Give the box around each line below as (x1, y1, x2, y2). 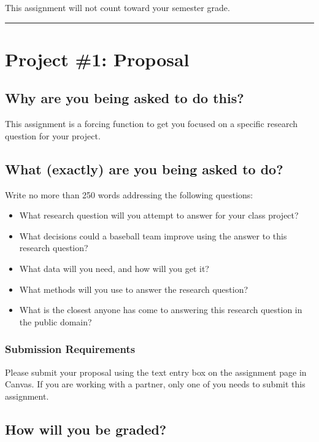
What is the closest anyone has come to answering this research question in (19, 303, 302, 316)
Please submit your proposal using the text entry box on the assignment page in (5, 365, 307, 378)
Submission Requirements (5, 341, 136, 357)
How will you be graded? (5, 419, 167, 438)
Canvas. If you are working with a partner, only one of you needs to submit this (5, 378, 306, 390)
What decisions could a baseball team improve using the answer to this (19, 229, 287, 242)
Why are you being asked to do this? (5, 88, 244, 107)
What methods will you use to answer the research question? (19, 282, 248, 295)
